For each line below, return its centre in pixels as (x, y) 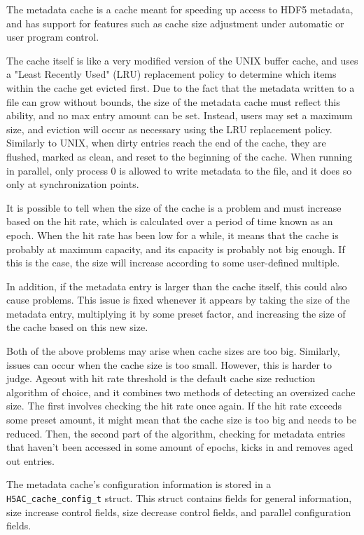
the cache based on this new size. (77, 327)
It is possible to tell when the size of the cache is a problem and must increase (174, 207)
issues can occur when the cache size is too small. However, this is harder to (169, 364)
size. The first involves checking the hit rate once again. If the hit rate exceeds (174, 406)
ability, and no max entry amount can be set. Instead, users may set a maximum (180, 115)
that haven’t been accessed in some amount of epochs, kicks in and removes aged (180, 447)
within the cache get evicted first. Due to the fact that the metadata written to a (181, 87)
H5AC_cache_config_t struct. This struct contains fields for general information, (179, 498)
